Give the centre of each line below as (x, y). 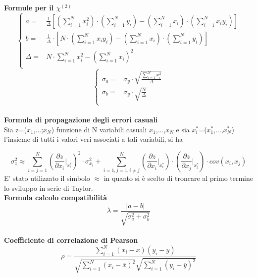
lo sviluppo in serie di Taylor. (49, 188)
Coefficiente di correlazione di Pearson (71, 240)
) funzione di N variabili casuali (99, 129)
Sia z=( (15, 129)
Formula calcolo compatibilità (56, 197)
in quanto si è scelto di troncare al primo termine (179, 178)
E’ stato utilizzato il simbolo (47, 178)
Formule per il (29, 7)
